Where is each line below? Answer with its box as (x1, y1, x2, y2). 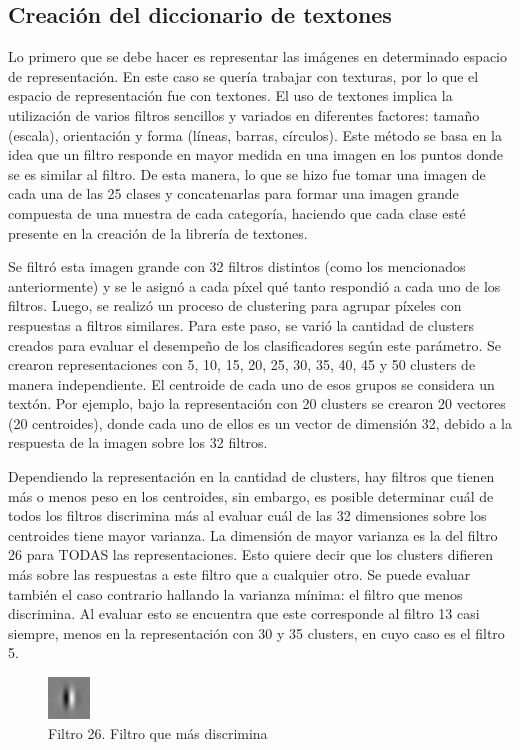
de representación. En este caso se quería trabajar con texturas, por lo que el (8, 65, 479, 86)
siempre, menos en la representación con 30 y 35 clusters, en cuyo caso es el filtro (8, 622, 505, 643)
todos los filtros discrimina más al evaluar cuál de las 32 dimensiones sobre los (8, 505, 487, 526)
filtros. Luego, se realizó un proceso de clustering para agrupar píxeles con (8, 295, 462, 316)
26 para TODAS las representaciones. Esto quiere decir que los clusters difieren (8, 544, 493, 565)
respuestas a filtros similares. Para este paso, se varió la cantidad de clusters (8, 314, 474, 335)
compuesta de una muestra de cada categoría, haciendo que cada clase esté (8, 202, 466, 223)
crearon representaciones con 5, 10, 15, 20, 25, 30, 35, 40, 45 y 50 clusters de (8, 354, 476, 375)
